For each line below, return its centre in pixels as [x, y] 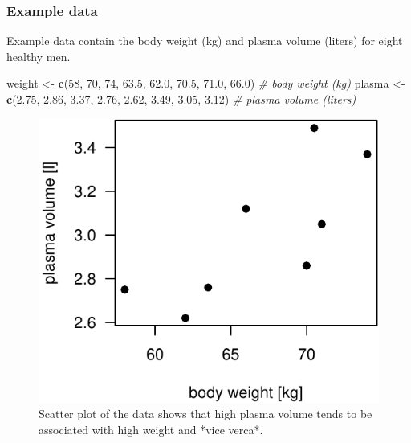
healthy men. [39, 56]
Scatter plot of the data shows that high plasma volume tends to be [205, 414]
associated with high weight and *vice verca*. [151, 429]
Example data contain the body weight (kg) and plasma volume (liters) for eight [205, 41]
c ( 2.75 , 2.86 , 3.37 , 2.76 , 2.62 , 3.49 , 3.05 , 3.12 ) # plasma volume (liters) [181, 99]
